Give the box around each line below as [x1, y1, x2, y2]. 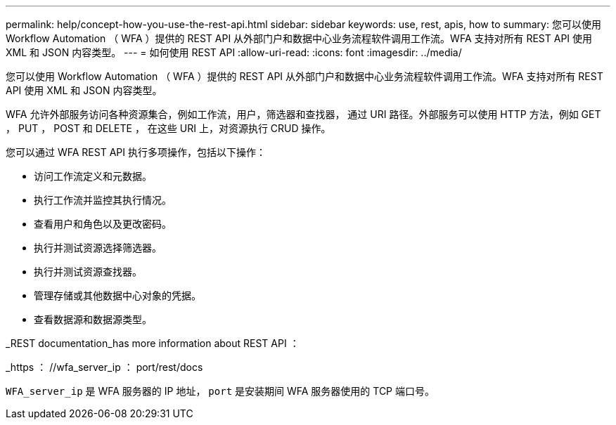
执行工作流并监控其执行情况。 [34, 194, 172, 206]
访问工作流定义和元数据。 [34, 170, 152, 182]
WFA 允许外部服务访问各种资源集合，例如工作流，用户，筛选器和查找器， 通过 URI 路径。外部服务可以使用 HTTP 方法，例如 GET [6, 108, 601, 120]
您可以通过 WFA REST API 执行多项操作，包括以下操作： [6, 146, 266, 158]
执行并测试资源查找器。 [34, 266, 142, 277]
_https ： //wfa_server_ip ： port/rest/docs [6, 361, 203, 373]
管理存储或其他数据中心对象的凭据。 [34, 289, 201, 301]
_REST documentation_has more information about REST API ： [6, 337, 300, 349]
